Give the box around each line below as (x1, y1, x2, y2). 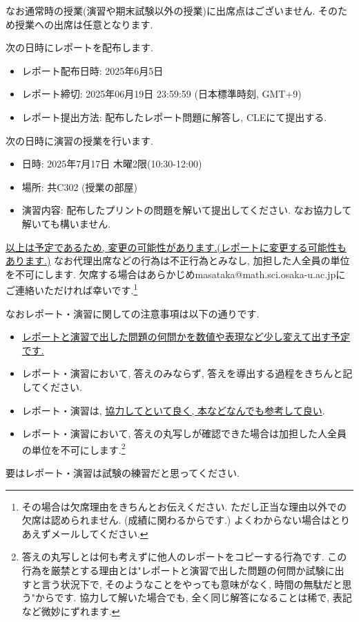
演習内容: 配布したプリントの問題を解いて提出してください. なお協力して (21, 203, 352, 217)
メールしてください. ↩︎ (50, 526, 148, 540)
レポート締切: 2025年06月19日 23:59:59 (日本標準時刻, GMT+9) (21, 86, 302, 101)
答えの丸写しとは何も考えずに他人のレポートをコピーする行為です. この (21, 549, 347, 564)
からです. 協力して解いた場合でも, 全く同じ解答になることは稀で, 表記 (35, 590, 352, 605)
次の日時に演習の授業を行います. (6, 133, 153, 147)
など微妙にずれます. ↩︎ (21, 603, 120, 618)
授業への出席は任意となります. (14, 17, 153, 31)
